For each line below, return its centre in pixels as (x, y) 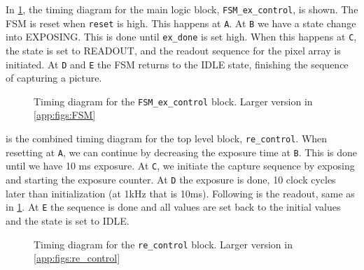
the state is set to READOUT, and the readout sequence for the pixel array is (173, 50)
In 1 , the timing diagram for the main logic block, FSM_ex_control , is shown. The (182, 9)
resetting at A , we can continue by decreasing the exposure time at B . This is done (182, 152)
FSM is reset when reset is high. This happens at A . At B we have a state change (181, 23)
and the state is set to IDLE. (68, 220)
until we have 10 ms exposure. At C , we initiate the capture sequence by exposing (180, 166)
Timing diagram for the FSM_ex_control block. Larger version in (173, 101)
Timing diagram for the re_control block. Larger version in (163, 244)
